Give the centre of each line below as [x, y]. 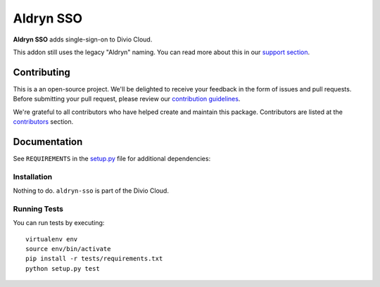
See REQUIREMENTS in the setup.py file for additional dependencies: [112, 158]
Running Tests [38, 209]
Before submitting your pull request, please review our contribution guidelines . [127, 99]
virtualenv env [52, 239]
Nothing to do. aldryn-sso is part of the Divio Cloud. [91, 191]
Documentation [48, 142]
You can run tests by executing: [59, 223]
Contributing [42, 72]
